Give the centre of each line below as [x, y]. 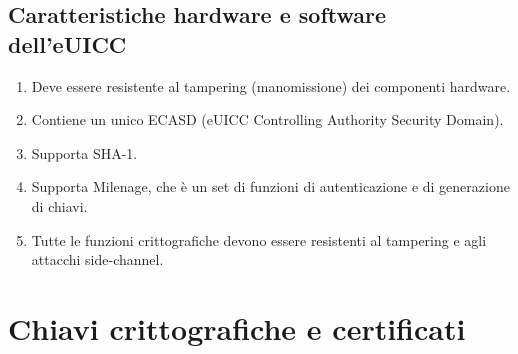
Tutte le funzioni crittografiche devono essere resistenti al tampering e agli [259, 239]
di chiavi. [59, 205]
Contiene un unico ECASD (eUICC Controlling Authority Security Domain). [267, 119]
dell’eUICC [67, 43]
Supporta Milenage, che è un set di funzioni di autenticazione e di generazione [270, 186]
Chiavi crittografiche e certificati [237, 327]
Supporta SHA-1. [84, 152]
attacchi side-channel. [97, 259]
